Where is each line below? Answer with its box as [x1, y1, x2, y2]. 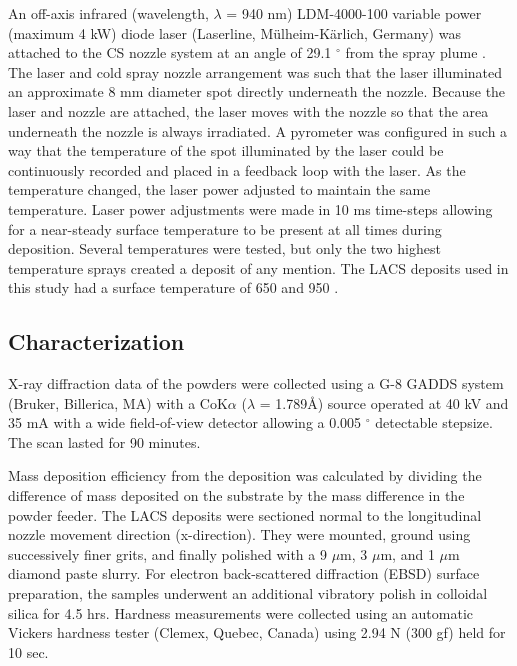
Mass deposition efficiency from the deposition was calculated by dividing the [8, 465, 482, 486]
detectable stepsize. [375, 412, 493, 433]
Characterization [8, 326, 185, 357]
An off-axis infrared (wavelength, [8, 3, 209, 23]
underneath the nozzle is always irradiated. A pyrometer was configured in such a [8, 120, 508, 141]
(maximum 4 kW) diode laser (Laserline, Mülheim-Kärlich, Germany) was [8, 22, 461, 43]
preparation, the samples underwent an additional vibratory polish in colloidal [8, 583, 488, 604]
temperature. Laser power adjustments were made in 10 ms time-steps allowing [8, 198, 493, 219]
